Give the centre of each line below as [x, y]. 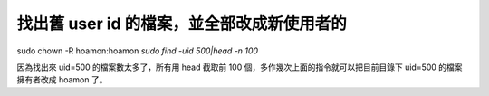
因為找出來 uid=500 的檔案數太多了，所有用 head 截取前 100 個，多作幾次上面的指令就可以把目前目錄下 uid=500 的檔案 [240, 67]
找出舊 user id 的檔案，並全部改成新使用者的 [182, 24]
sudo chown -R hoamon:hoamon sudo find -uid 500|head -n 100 [137, 51]
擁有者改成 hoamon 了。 [62, 80]
